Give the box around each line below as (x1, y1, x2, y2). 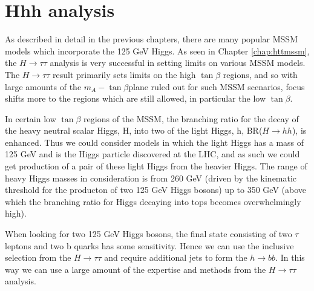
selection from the (5, 251, 71, 264)
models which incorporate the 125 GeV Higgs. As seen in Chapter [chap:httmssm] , (5, 44, 310, 57)
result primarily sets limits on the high (53, 68, 196, 80)
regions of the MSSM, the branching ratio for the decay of (83, 112, 299, 125)
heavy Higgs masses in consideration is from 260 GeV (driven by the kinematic (5, 171, 297, 184)
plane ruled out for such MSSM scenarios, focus (128, 80, 305, 93)
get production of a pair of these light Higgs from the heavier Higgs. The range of (5, 160, 307, 172)
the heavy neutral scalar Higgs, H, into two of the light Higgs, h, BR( (5, 124, 263, 137)
